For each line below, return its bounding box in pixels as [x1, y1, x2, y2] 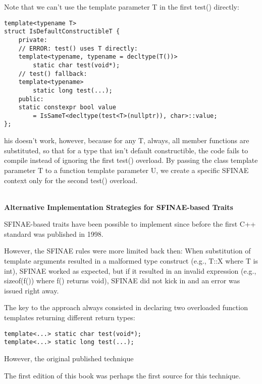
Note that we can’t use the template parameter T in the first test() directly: [4, 2, 239, 12]
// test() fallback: [18, 70, 87, 77]
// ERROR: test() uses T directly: [18, 45, 138, 52]
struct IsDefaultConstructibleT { [4, 28, 120, 35]
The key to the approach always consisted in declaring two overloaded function [4, 302, 248, 313]
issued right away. [4, 285, 59, 295]
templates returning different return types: [4, 312, 135, 323]
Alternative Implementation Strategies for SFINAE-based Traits [4, 201, 233, 212]
